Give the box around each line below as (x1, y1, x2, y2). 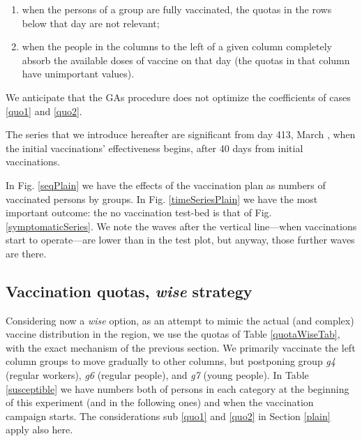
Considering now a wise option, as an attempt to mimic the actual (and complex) (6, 313, 354, 327)
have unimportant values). (22, 66, 135, 81)
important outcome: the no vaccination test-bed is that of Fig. (6, 205, 272, 220)
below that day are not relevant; (22, 15, 160, 30)
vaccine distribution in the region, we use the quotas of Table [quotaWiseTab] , (6, 327, 340, 341)
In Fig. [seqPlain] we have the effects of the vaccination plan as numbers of (6, 177, 326, 192)
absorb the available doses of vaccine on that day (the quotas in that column (22, 52, 350, 67)
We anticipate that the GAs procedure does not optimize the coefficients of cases (6, 89, 351, 104)
